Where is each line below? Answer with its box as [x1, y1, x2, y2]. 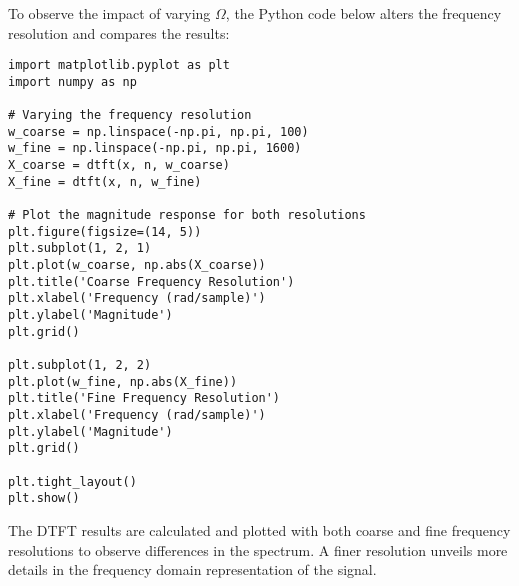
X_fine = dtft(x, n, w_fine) [8, 174, 202, 189]
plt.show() [8, 491, 80, 506]
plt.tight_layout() [8, 474, 137, 489]
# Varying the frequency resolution [8, 108, 252, 123]
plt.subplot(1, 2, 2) [8, 358, 152, 372]
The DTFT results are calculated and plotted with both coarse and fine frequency [8, 519, 511, 540]
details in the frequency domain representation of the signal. [8, 559, 377, 580]
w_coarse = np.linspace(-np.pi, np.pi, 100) [8, 124, 309, 139]
